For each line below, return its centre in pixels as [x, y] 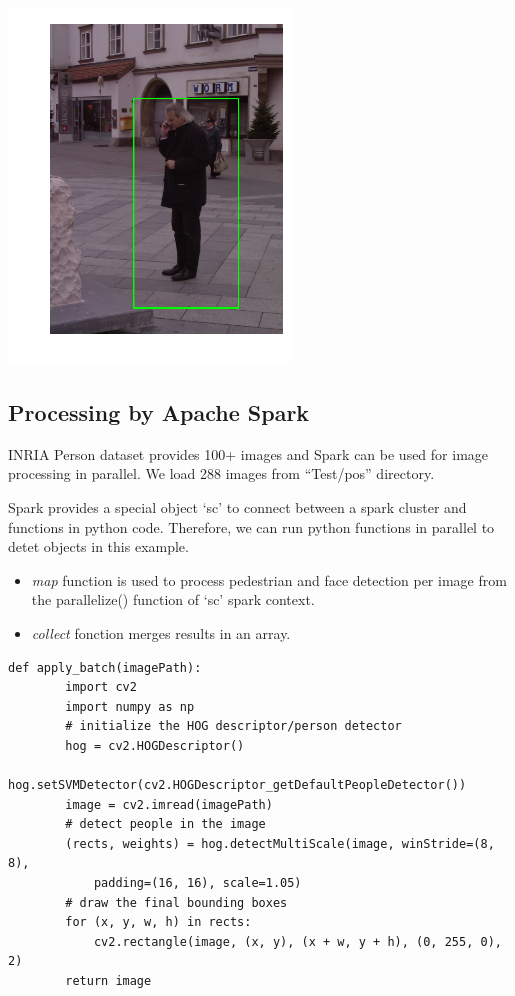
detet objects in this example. [98, 546]
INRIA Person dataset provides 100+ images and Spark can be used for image [248, 453]
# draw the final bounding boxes [176, 902]
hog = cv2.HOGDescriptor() [155, 745]
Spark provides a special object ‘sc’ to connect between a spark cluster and [237, 506]
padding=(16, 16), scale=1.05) [197, 883]
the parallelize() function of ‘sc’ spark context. [173, 599]
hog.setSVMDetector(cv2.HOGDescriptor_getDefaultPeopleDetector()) [237, 785]
